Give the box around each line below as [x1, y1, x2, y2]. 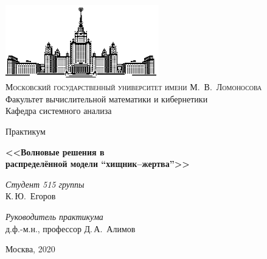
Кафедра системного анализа [5, 104, 112, 117]
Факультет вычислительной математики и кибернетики [5, 92, 208, 105]
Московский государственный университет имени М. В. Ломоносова [5, 80, 262, 93]
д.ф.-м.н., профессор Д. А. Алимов [5, 222, 136, 235]
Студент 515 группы [5, 177, 85, 190]
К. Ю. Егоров [5, 190, 56, 202]
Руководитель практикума [5, 210, 103, 222]
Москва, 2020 [5, 243, 55, 255]
